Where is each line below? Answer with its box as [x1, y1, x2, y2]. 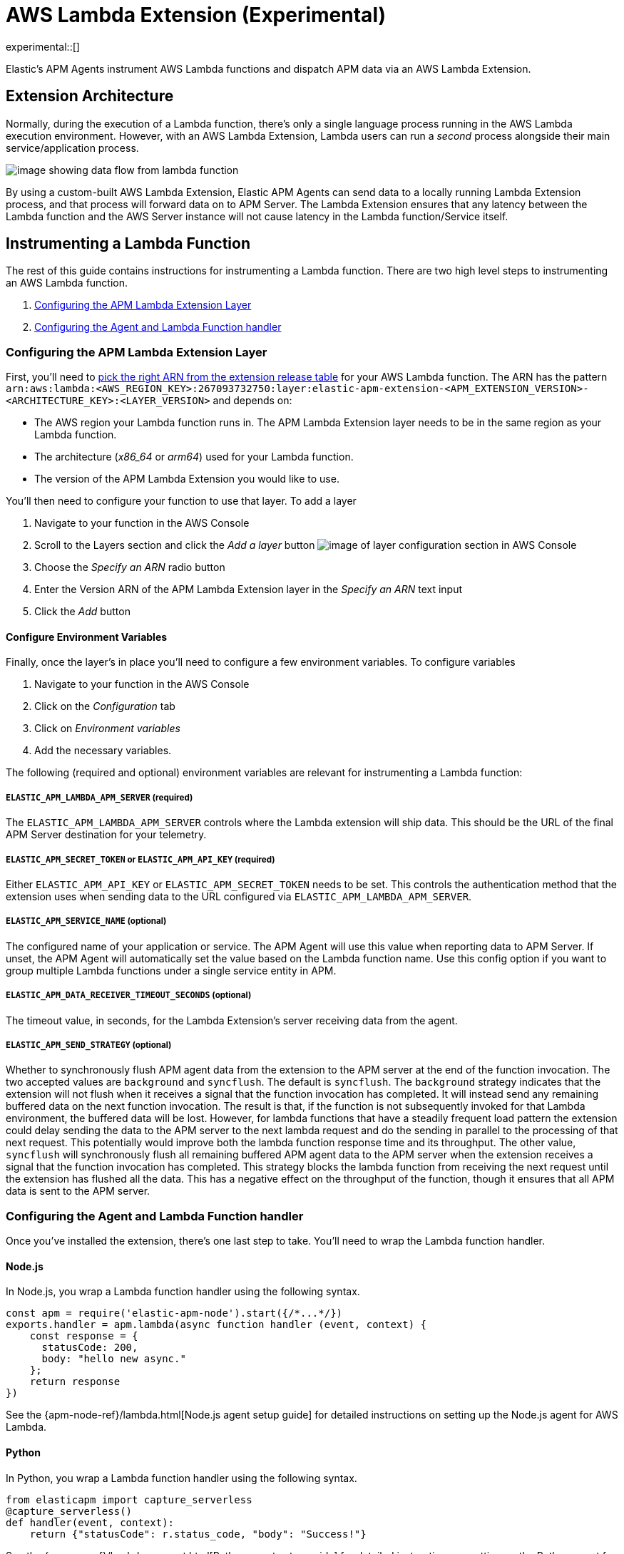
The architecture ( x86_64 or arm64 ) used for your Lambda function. [34, 451, 354, 463]
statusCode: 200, [41, 1342, 138, 1354]
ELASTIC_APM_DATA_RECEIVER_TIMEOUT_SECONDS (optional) [6, 990, 252, 1001]
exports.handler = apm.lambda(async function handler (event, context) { [6, 1319, 427, 1331]
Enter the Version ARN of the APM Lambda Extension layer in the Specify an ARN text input [34, 583, 463, 596]
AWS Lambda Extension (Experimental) [6, 3, 387, 27]
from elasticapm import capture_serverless [6, 1493, 252, 1506]
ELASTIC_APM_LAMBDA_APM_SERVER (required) [6, 792, 193, 803]
